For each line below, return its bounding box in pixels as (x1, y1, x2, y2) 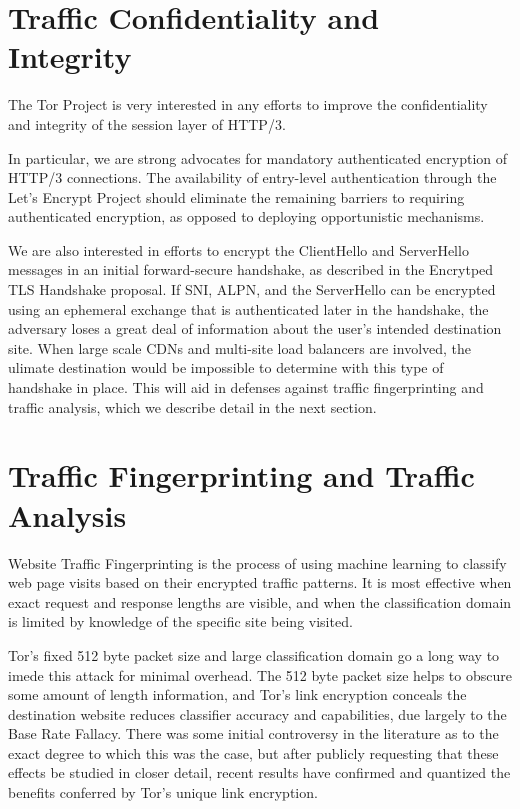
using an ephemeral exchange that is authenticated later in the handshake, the (8, 298, 489, 319)
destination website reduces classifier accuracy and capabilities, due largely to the (8, 703, 507, 724)
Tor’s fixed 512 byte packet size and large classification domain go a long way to (8, 644, 500, 665)
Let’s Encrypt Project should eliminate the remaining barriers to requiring (8, 186, 465, 207)
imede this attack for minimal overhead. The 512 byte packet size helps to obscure (8, 664, 512, 685)
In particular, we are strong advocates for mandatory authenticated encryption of (8, 147, 508, 168)
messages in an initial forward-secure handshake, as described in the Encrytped (8, 259, 494, 280)
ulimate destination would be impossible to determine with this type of (8, 357, 444, 378)
